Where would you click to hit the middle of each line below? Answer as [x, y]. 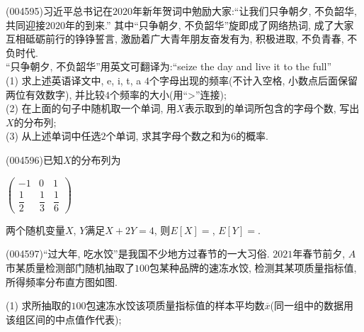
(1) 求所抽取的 [39, 305]
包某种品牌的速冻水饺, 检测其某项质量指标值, [253, 267]
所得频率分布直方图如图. [62, 281]
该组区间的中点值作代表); [64, 319]
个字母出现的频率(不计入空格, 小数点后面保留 [254, 80]
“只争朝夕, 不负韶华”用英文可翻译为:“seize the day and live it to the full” [169, 66]
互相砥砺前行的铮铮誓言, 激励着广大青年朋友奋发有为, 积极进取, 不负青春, [175, 39]
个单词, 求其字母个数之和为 [169, 136]
